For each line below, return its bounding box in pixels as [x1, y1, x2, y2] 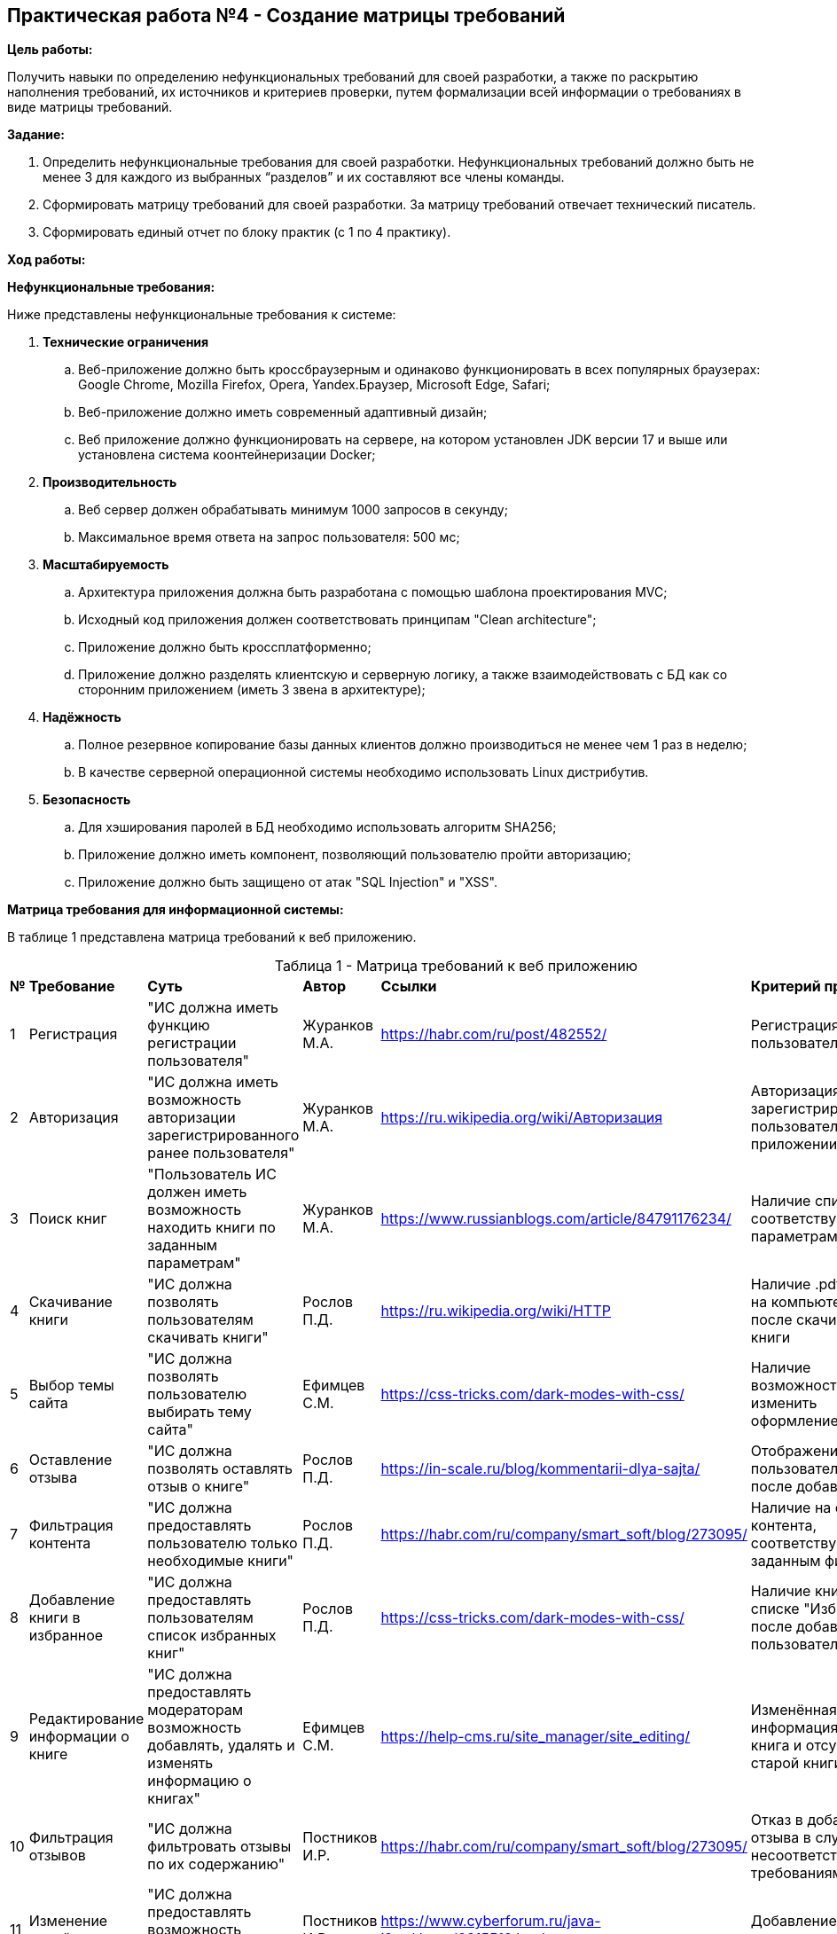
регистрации [147, 1034, 237, 1053]
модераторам [147, 1701, 244, 1719]
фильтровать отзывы [147, 1837, 292, 1856]
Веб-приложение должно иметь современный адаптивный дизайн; [78, 404, 488, 420]
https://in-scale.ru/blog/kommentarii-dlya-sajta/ [380, 1460, 700, 1478]
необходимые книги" [147, 1552, 294, 1570]
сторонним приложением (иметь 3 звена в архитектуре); [78, 682, 426, 698]
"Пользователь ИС [147, 1165, 277, 1184]
